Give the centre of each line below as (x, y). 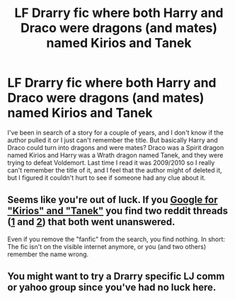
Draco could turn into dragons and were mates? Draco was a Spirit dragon (116, 147)
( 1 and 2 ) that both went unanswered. (91, 222)
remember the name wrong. (48, 254)
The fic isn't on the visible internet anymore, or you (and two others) (107, 246)
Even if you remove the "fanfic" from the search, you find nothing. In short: (116, 239)
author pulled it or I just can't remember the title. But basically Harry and (113, 140)
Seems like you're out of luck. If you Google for (113, 200)
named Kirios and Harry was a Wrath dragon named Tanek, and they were (115, 155)
